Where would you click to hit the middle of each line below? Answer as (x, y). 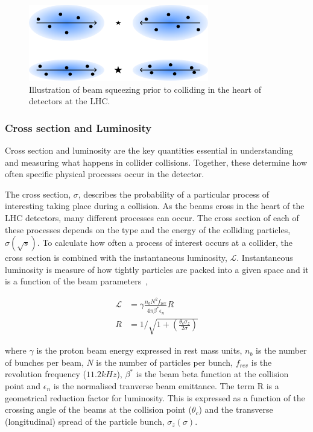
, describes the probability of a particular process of (174, 194)
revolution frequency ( (46, 374)
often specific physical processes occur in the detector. (105, 174)
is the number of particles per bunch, (164, 362)
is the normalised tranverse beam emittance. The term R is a (166, 385)
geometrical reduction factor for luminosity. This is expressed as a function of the (155, 397)
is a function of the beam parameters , (77, 281)
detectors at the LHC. (70, 101)
